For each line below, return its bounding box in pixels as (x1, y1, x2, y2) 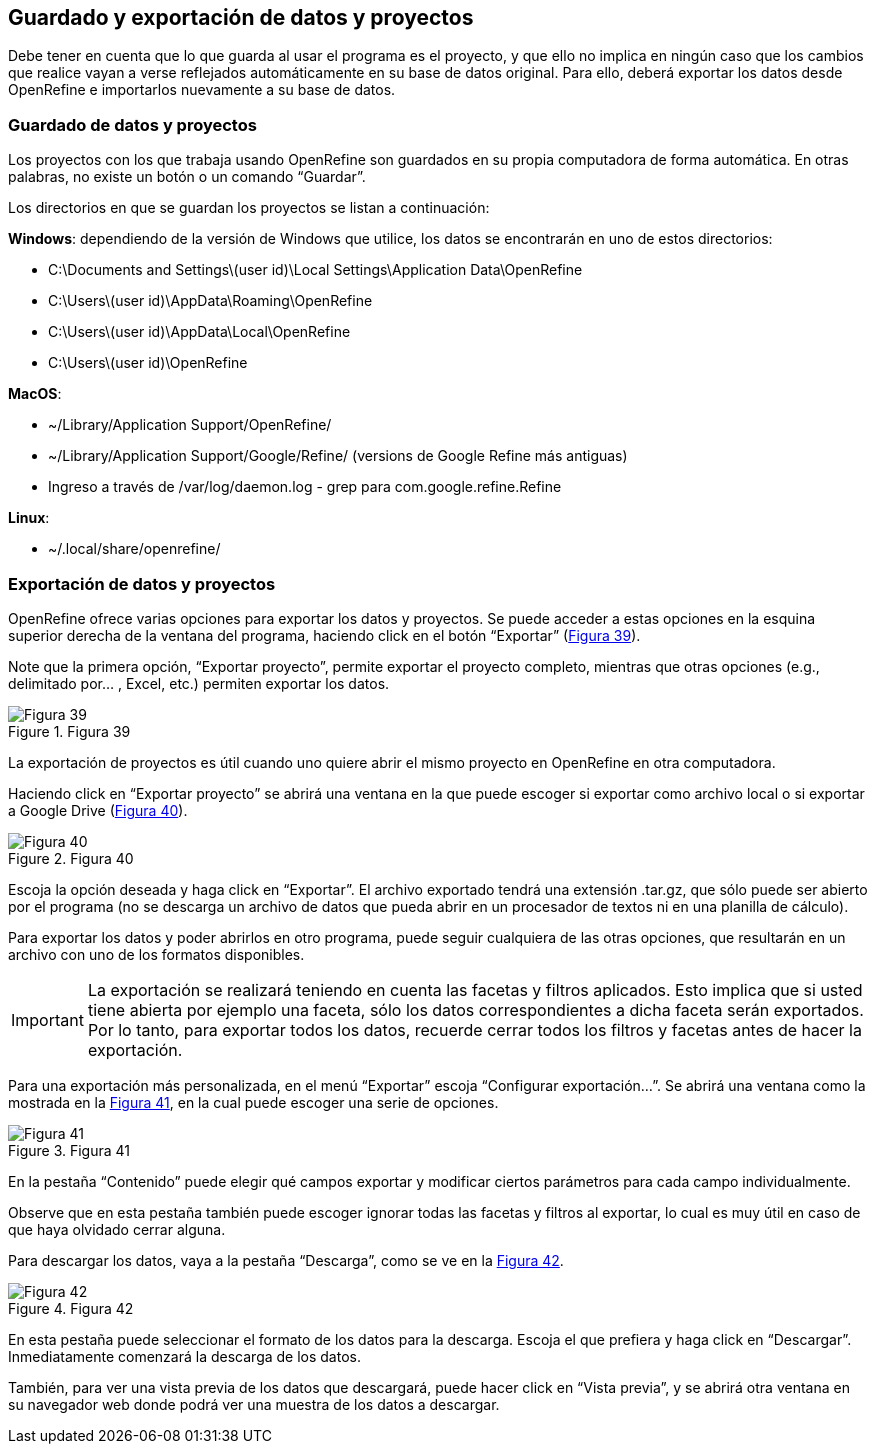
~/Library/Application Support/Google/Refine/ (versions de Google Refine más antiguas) (48, 447, 628, 465)
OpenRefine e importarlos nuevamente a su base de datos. (8, 81, 396, 99)
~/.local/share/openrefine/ (48, 540, 221, 558)
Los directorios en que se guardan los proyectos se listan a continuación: (8, 199, 490, 217)
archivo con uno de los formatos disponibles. (8, 945, 305, 963)
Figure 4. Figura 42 (8, 1299, 134, 1317)
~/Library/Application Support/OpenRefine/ (48, 416, 332, 434)
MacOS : (8, 385, 62, 403)
